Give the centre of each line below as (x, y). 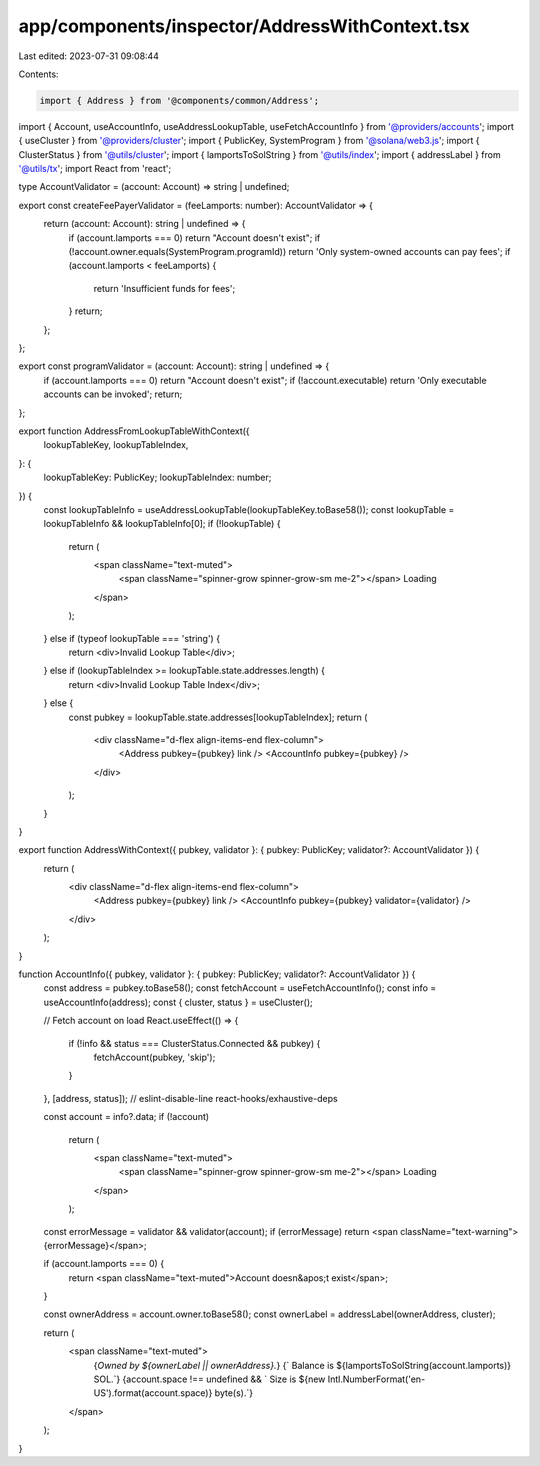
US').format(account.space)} (153, 1393)
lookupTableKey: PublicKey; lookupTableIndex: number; (157, 477)
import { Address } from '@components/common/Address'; (179, 100)
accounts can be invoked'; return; (113, 394)
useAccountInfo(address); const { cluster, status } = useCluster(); (178, 1002)
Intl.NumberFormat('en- (376, 1379)
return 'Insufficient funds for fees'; (164, 288)
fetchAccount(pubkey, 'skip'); (154, 1057)
